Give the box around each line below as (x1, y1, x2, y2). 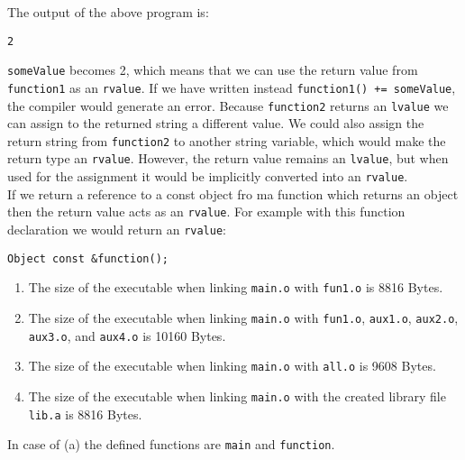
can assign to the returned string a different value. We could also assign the (7, 114, 424, 133)
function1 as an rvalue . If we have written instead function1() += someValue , (7, 78, 456, 97)
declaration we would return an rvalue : (7, 220, 226, 239)
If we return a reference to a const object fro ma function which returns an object (7, 184, 459, 203)
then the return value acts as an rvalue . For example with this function (7, 202, 406, 221)
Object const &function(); (7, 252, 169, 265)
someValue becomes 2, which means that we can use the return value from (7, 60, 418, 79)
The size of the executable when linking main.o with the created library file (28, 386, 446, 405)
